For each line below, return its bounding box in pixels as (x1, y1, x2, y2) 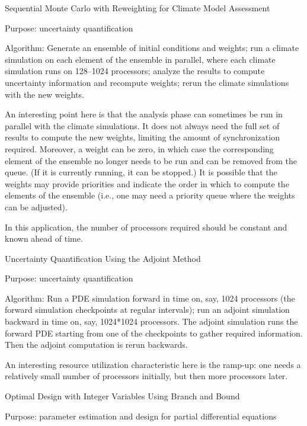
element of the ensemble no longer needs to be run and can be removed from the (5, 154, 297, 166)
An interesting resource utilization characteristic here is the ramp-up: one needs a (5, 358, 301, 370)
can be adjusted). (5, 200, 68, 213)
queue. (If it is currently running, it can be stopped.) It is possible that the (5, 166, 277, 178)
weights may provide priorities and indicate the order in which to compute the (5, 177, 289, 190)
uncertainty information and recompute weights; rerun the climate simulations (5, 76, 289, 88)
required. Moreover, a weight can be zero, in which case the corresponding (5, 142, 274, 155)
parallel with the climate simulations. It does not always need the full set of (5, 119, 280, 132)
